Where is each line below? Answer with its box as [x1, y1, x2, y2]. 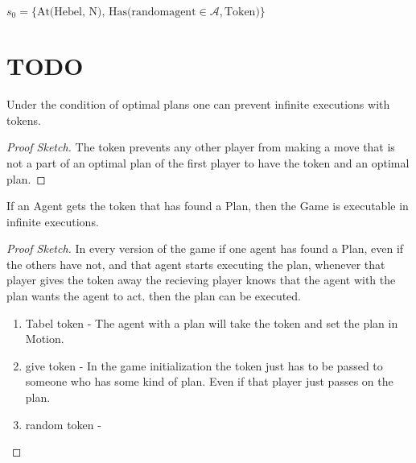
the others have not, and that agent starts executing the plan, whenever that [6, 255, 385, 272]
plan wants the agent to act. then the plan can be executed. [6, 287, 302, 304]
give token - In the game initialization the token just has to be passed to [25, 357, 383, 374]
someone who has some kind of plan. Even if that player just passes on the [25, 373, 393, 390]
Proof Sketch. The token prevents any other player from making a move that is [6, 138, 395, 155]
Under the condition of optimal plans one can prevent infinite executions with [6, 96, 390, 113]
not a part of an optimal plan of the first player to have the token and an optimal [6, 154, 410, 171]
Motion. [25, 330, 64, 347]
